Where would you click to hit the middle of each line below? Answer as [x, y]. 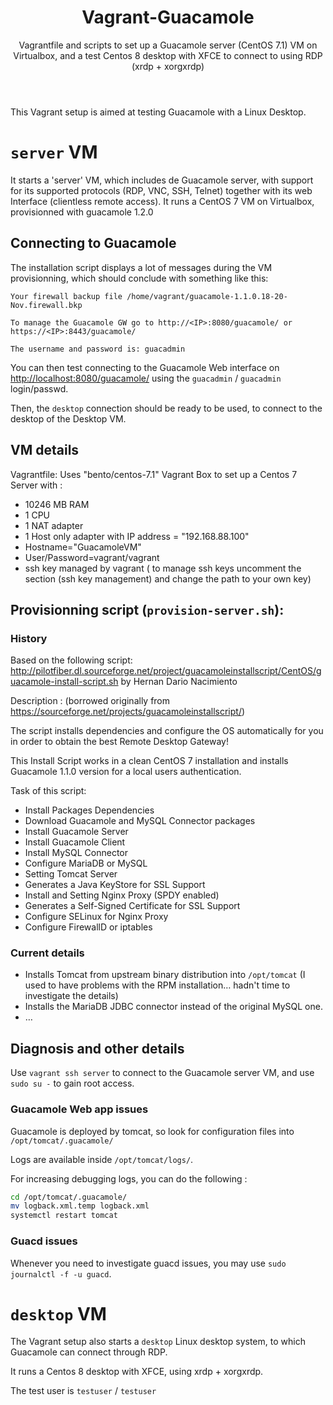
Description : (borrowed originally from [90, 701]
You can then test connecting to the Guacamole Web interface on [145, 367]
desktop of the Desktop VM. [68, 418]
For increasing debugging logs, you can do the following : [129, 1178]
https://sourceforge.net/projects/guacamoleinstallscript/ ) [128, 712]
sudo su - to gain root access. [72, 1083]
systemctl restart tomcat [64, 1216]
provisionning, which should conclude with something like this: [139, 278]
